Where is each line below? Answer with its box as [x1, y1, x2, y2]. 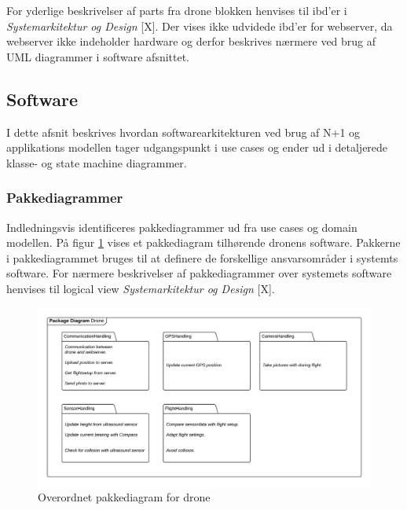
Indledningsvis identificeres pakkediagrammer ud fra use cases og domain [6, 218, 357, 235]
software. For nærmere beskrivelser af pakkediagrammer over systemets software [6, 265, 392, 281]
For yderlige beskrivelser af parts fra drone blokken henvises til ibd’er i [6, 2, 347, 18]
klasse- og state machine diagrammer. [6, 154, 187, 171]
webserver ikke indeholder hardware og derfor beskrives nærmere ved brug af [6, 33, 376, 50]
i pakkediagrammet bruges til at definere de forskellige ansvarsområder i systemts [6, 249, 398, 266]
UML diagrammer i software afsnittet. [6, 48, 190, 64]
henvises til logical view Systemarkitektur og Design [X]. [6, 280, 275, 296]
